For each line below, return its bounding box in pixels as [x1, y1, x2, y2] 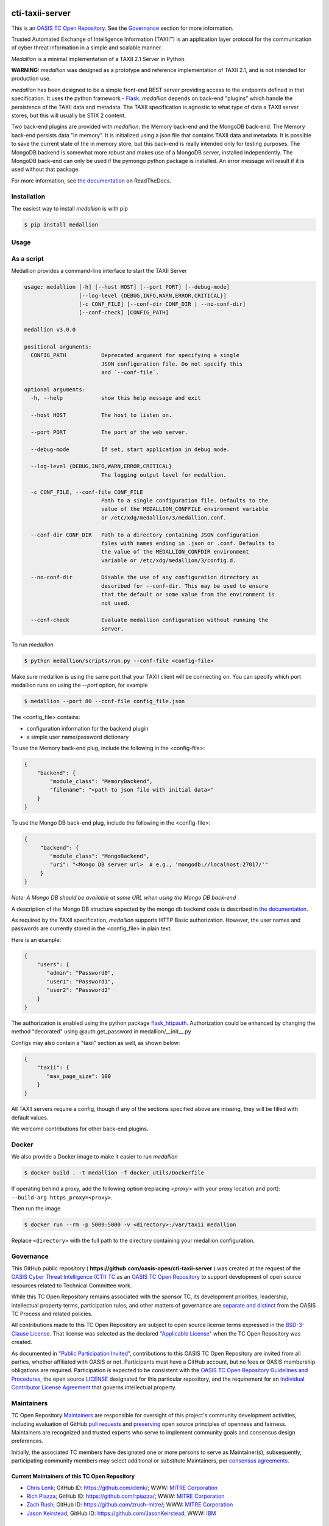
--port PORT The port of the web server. [30, 429, 188, 436]
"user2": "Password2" [46, 986, 111, 994]
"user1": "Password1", [46, 978, 115, 985]
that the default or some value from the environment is [101, 591, 275, 598]
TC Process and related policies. [11, 1310, 93, 1318]
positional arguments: [24, 343, 92, 350]
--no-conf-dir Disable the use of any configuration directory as [30, 574, 259, 581]
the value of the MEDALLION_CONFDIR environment [101, 548, 249, 555]
